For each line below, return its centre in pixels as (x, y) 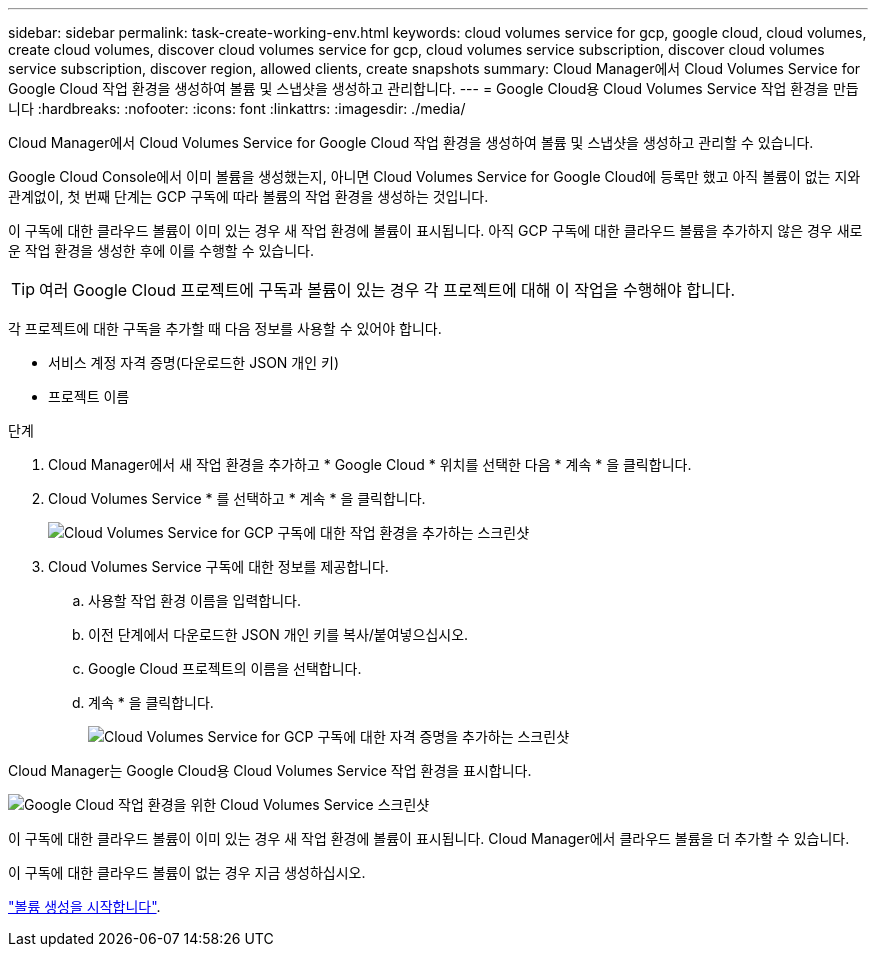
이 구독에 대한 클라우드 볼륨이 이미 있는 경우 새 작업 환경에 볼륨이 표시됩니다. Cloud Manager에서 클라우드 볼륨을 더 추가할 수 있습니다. (429, 838)
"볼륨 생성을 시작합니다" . (84, 906)
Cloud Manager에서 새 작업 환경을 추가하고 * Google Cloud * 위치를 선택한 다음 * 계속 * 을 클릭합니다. (370, 464)
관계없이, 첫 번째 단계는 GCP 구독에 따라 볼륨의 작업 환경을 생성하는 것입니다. (248, 196)
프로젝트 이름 (89, 396)
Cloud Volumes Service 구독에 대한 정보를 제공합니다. (218, 566)
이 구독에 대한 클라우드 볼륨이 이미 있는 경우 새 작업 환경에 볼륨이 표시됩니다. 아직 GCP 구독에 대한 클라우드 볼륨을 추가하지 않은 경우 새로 (435, 230)
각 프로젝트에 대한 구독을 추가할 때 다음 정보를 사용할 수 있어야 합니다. (225, 328)
